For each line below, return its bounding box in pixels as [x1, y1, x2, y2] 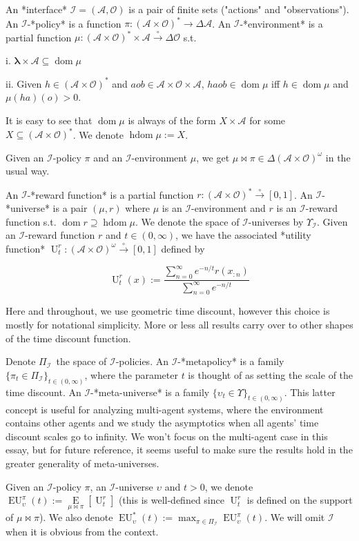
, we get [196, 150, 230, 164]
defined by [161, 241, 205, 255]
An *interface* [6, 2, 68, 16]
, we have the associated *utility [175, 228, 311, 242]
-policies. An [115, 354, 168, 368]
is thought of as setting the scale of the [188, 367, 353, 382]
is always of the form [128, 113, 216, 128]
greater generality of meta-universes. [6, 455, 159, 470]
